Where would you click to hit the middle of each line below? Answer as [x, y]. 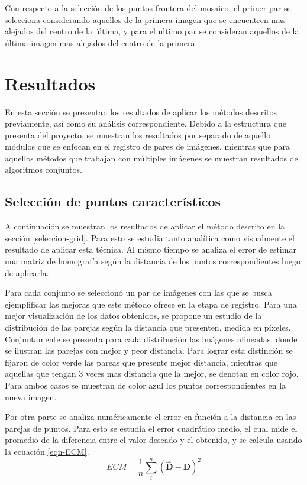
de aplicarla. [27, 272]
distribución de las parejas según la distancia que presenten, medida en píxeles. [148, 327]
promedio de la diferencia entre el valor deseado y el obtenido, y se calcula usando [153, 440]
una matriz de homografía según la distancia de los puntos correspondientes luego [153, 261]
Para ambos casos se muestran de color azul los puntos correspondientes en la [146, 385]
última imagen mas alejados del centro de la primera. [101, 42]
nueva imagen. [31, 397]
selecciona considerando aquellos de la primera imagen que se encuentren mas [145, 19]
